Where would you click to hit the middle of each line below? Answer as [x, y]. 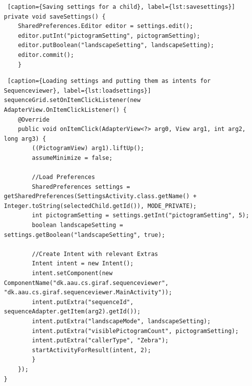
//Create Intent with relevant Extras [95, 254]
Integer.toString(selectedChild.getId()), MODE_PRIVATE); [100, 206]
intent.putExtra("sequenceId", [83, 302]
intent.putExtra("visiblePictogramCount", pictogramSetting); [135, 331]
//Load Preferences [64, 177]
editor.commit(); [46, 55]
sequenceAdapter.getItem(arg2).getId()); [72, 312]
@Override [34, 119]
